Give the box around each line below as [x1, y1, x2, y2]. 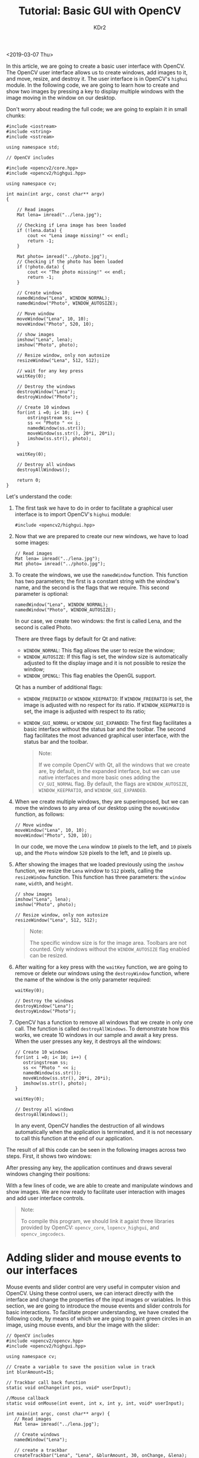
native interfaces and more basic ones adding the [38, 774, 160, 781]
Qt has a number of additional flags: [14, 683, 103, 690]
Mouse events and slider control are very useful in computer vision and [6, 1283, 181, 1290]
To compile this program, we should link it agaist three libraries [20, 1217, 175, 1224]
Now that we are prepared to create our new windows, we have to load [14, 532, 189, 539]
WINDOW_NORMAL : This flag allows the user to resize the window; [23, 646, 175, 653]
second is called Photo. [14, 623, 72, 631]
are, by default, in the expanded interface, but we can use [38, 767, 181, 774]
